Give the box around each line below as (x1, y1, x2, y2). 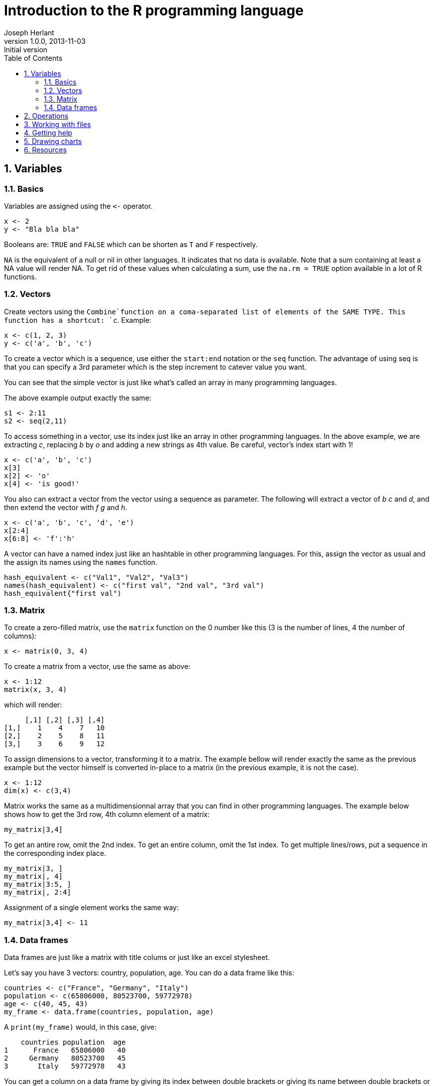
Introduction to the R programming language (4, 2, 304, 19)
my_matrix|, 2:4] (4, 888, 71, 897)
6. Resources (24, 145, 67, 154)
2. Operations (24, 111, 69, 120)
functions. (4, 272, 37, 281)
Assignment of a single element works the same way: (4, 903, 179, 912)
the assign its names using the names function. (4, 557, 158, 566)
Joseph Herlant (4, 28, 54, 37)
